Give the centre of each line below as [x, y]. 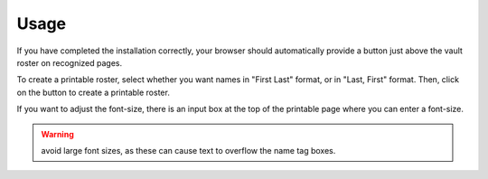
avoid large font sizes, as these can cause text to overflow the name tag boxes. [188, 150]
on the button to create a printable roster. [94, 92]
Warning [57, 134]
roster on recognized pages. [70, 62]
